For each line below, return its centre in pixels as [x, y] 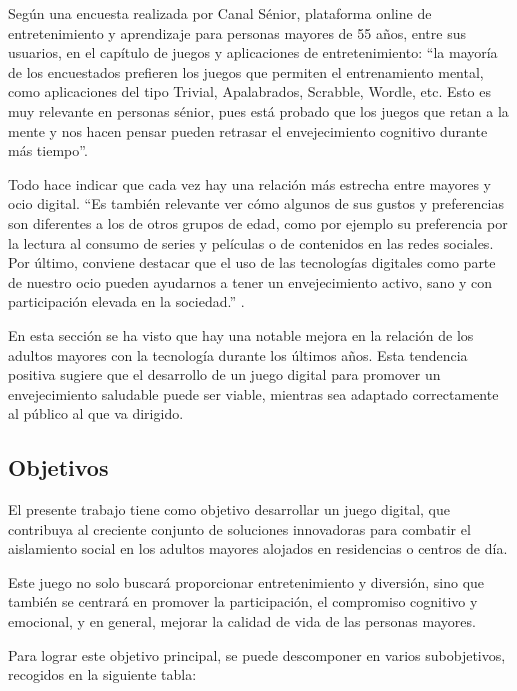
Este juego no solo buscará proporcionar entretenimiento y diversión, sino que [246, 581]
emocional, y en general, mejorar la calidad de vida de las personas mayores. [242, 621]
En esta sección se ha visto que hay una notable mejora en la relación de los [241, 334]
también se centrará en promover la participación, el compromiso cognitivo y [243, 601]
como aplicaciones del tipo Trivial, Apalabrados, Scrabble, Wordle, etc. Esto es [249, 91]
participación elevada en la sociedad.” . [126, 301]
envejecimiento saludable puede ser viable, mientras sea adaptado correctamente [253, 393]
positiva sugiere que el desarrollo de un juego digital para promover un [224, 374]
